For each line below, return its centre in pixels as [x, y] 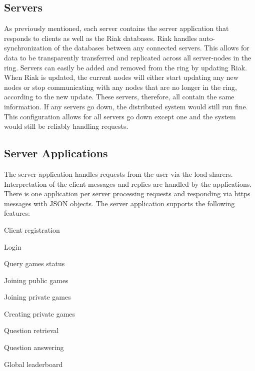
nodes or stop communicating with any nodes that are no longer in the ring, [120, 87]
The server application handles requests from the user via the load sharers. [118, 174]
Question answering [34, 347]
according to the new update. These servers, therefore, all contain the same [119, 97]
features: [17, 213]
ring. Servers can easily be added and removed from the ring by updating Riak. [125, 67]
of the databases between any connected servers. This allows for [152, 48]
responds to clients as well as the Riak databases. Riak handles [100, 38]
